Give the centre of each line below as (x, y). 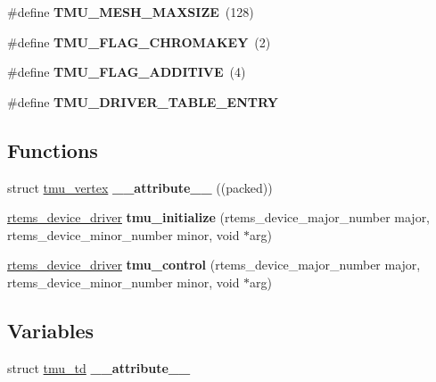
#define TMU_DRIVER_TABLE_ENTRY (143, 101)
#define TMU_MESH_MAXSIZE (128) (131, 12)
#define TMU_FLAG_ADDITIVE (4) (127, 72)
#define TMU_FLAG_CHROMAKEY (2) (139, 42)
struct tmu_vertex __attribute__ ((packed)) (140, 187)
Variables (51, 330)
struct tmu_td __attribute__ (99, 367)
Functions (53, 149)
